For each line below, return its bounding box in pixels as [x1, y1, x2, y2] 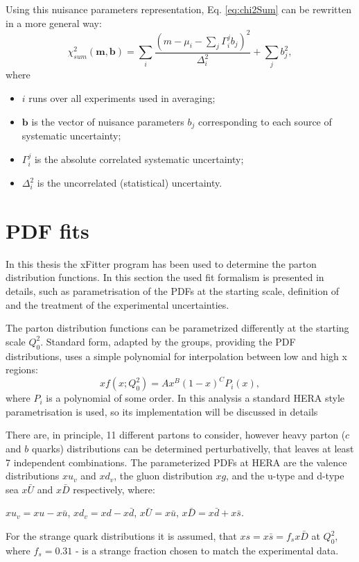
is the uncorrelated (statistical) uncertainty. [37, 176, 222, 190]
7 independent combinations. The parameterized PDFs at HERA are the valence [6, 454, 347, 469]
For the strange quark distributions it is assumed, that [6, 529, 237, 543]
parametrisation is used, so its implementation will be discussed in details [6, 404, 318, 418]
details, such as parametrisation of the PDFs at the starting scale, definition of [6, 284, 340, 298]
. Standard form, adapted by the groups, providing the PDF [40, 334, 296, 348]
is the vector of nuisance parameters [31, 114, 184, 128]
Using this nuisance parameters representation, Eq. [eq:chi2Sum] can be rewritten [6, 2, 351, 16]
